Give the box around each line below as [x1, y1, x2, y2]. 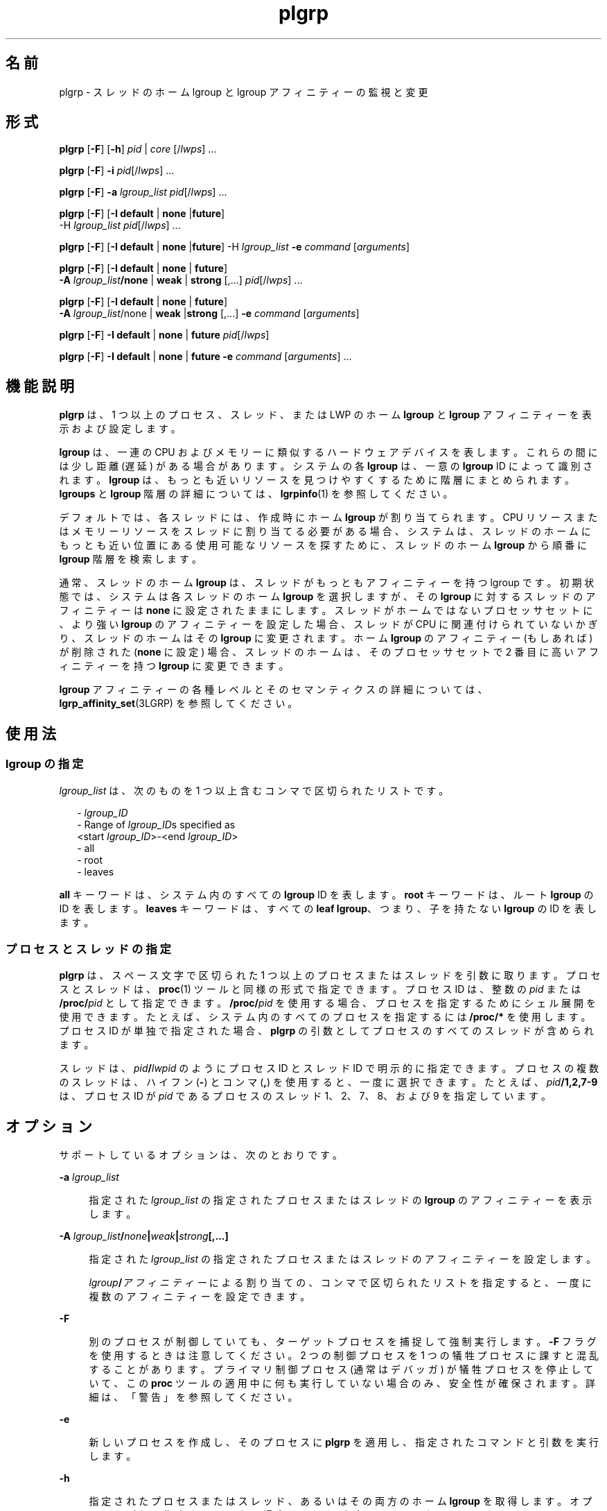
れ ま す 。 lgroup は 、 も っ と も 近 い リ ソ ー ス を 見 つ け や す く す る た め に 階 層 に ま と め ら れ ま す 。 [59, 474, 575, 486]
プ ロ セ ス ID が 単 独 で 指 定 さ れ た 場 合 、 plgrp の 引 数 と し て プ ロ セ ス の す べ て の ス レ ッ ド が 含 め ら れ [59, 1025, 594, 1037]
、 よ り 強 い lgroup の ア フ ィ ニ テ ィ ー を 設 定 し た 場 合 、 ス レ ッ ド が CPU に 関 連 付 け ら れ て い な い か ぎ [59, 618, 598, 631]
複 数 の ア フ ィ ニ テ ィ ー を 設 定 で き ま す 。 [89, 1290, 310, 1303]
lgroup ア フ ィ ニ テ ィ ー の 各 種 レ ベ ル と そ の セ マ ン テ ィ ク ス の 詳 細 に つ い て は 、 [59, 683, 488, 696]
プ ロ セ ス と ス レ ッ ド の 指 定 [6, 941, 171, 956]
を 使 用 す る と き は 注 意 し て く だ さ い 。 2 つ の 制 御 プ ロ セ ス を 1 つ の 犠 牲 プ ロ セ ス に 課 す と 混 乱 [89, 1349, 599, 1362]
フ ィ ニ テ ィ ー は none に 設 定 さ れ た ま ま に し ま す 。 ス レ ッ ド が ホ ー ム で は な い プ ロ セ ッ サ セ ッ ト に [59, 604, 593, 617]
